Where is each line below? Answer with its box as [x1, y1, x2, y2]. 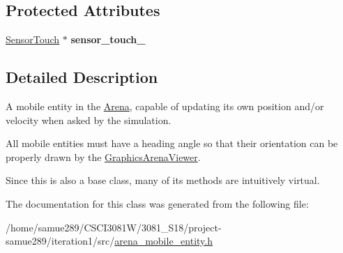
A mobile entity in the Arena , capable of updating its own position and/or [6, 99, 324, 113]
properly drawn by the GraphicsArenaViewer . [6, 149, 201, 164]
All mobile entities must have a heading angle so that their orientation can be [6, 136, 338, 151]
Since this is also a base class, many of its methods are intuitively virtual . [6, 173, 320, 187]
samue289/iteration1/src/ [6, 233, 115, 248]
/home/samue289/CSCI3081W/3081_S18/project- [6, 220, 222, 234]
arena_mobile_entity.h [114, 233, 213, 248]
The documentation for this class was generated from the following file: [6, 196, 309, 210]
